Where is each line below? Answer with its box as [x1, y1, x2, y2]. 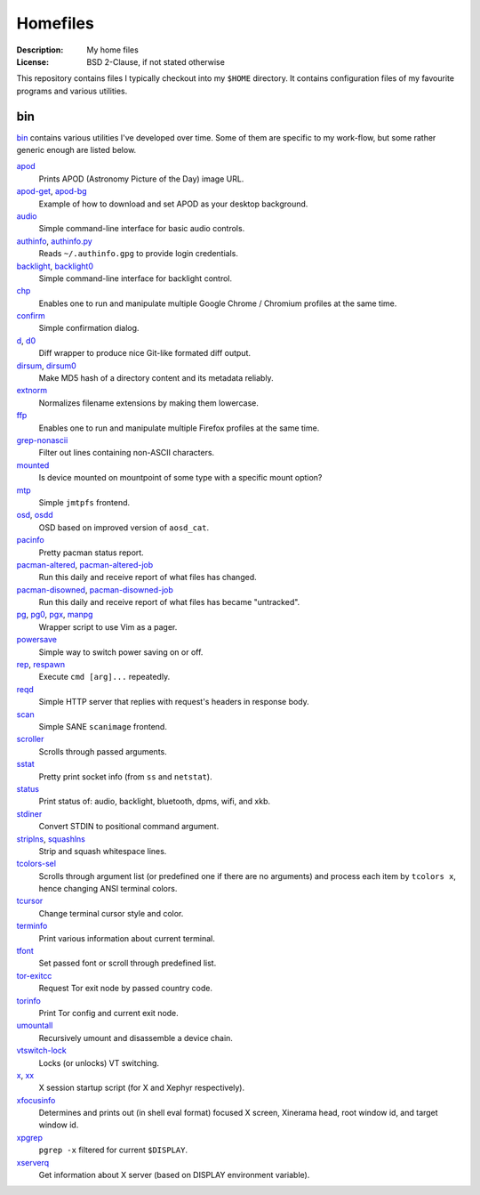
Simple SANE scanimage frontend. [38, 721, 168, 731]
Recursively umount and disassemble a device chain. [38, 1032, 233, 1043]
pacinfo [16, 535, 44, 545]
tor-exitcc [16, 970, 52, 981]
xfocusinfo [16, 1094, 56, 1105]
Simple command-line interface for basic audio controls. [38, 223, 245, 234]
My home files [86, 44, 140, 55]
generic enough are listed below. [16, 145, 137, 156]
